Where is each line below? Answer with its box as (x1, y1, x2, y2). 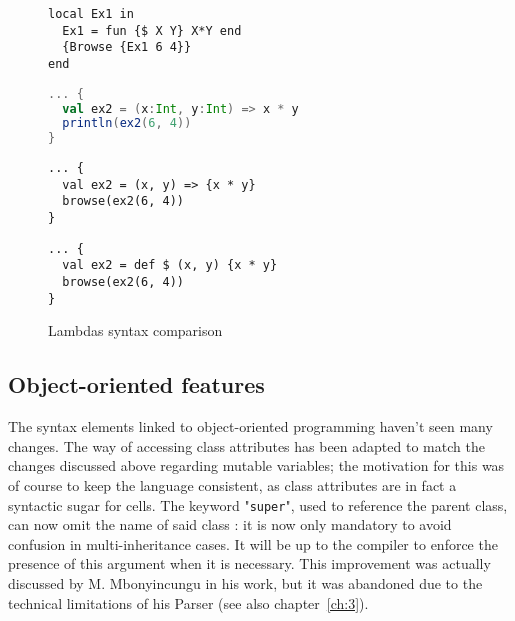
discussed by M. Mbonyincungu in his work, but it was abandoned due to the (8, 572, 483, 593)
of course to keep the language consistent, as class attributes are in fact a (8, 474, 457, 495)
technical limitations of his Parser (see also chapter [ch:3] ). (8, 592, 369, 613)
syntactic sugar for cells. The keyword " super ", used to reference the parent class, (8, 494, 508, 515)
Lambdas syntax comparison (48, 320, 223, 341)
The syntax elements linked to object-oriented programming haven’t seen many (8, 416, 493, 437)
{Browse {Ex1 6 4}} (62, 40, 192, 55)
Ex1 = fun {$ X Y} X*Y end (62, 23, 242, 38)
